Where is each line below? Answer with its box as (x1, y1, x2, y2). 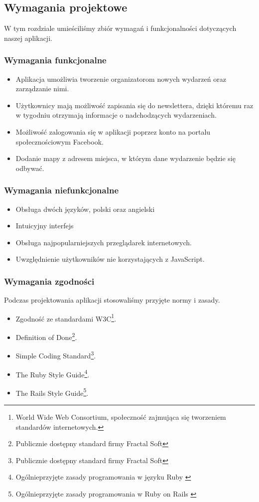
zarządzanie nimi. (15, 83, 69, 94)
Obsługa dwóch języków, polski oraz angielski (15, 203, 155, 214)
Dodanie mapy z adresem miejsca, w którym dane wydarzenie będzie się (15, 153, 236, 164)
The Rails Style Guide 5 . (15, 386, 89, 398)
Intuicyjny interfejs (15, 220, 74, 231)
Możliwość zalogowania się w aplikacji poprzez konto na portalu (15, 126, 211, 137)
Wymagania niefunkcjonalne (4, 184, 119, 196)
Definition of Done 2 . (15, 331, 77, 342)
